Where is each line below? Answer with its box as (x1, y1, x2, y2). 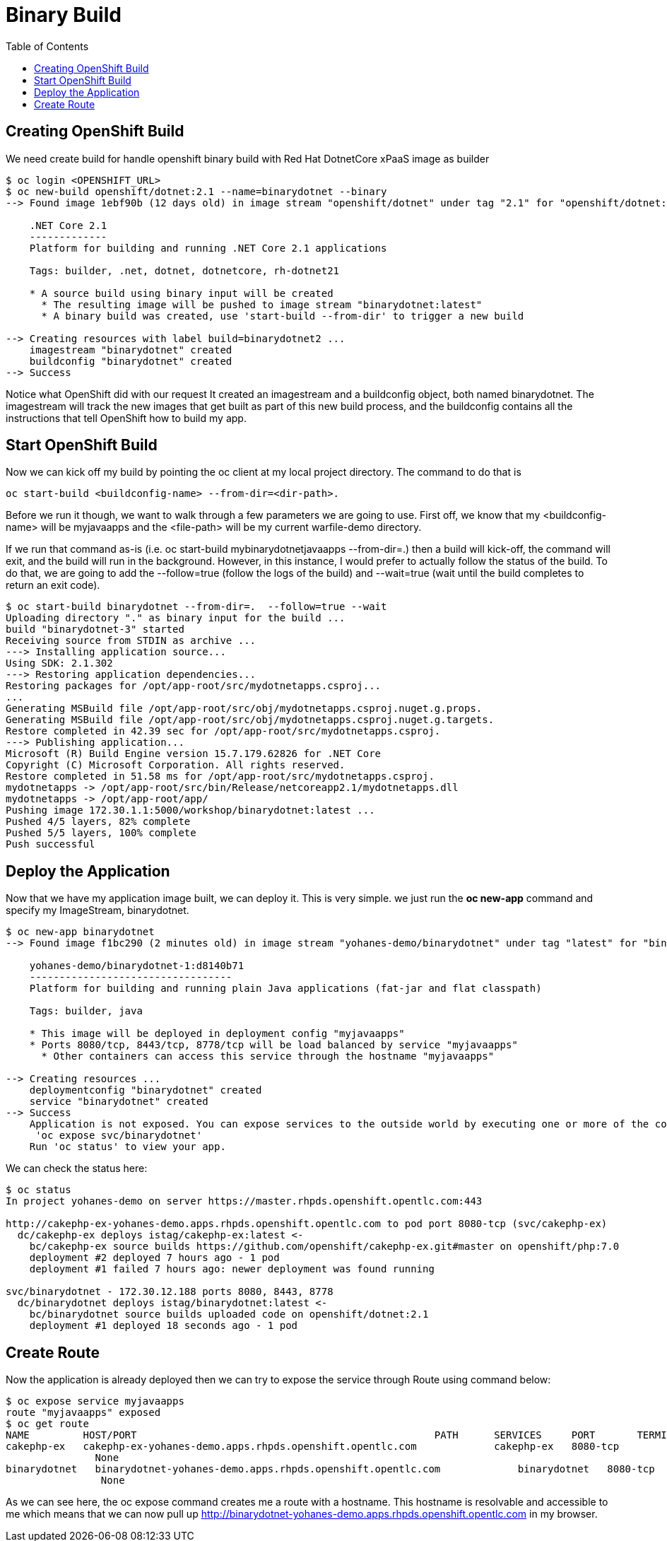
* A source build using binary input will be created (29, 287, 333, 299)
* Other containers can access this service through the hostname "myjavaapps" (41, 1050, 495, 1062)
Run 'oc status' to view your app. (29, 1141, 226, 1153)
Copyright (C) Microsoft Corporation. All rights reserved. (6, 759, 346, 771)
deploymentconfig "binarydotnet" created (29, 1084, 262, 1096)
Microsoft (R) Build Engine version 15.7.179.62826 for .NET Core (6, 748, 382, 760)
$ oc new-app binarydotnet (6, 926, 155, 938)
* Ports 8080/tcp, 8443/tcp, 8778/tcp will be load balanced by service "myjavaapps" (29, 1039, 518, 1051)
